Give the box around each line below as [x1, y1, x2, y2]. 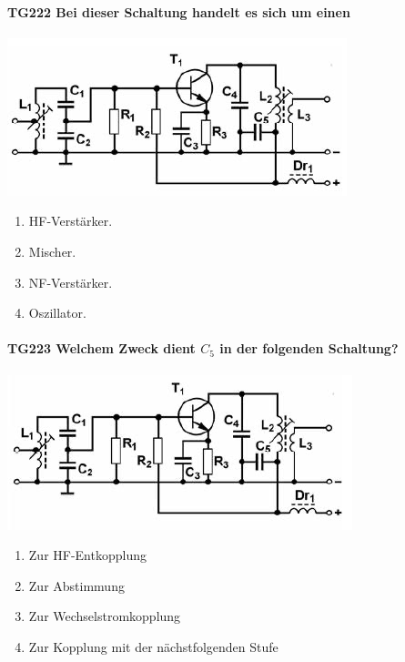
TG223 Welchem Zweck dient [7, 339, 196, 358]
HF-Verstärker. [28, 211, 113, 230]
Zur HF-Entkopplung [28, 545, 147, 565]
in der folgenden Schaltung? [219, 339, 399, 358]
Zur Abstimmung [28, 575, 125, 595]
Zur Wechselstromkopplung [28, 606, 181, 626]
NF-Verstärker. [28, 272, 113, 291]
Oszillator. [28, 303, 86, 322]
